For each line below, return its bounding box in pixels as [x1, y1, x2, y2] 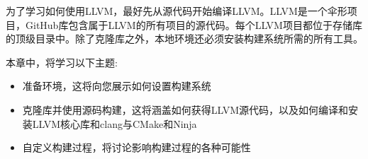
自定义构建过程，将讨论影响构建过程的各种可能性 [22, 140, 251, 155]
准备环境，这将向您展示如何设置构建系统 [22, 78, 211, 93]
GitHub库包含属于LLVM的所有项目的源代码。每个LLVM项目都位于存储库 [25, 17, 362, 32]
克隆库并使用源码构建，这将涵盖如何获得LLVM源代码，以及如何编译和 [22, 102, 349, 117]
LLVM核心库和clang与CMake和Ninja [32, 116, 197, 131]
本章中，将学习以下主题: [6, 54, 118, 69]
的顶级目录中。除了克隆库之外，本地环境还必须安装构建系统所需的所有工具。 [6, 31, 363, 46]
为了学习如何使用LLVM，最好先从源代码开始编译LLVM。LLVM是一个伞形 [6, 4, 347, 18]
